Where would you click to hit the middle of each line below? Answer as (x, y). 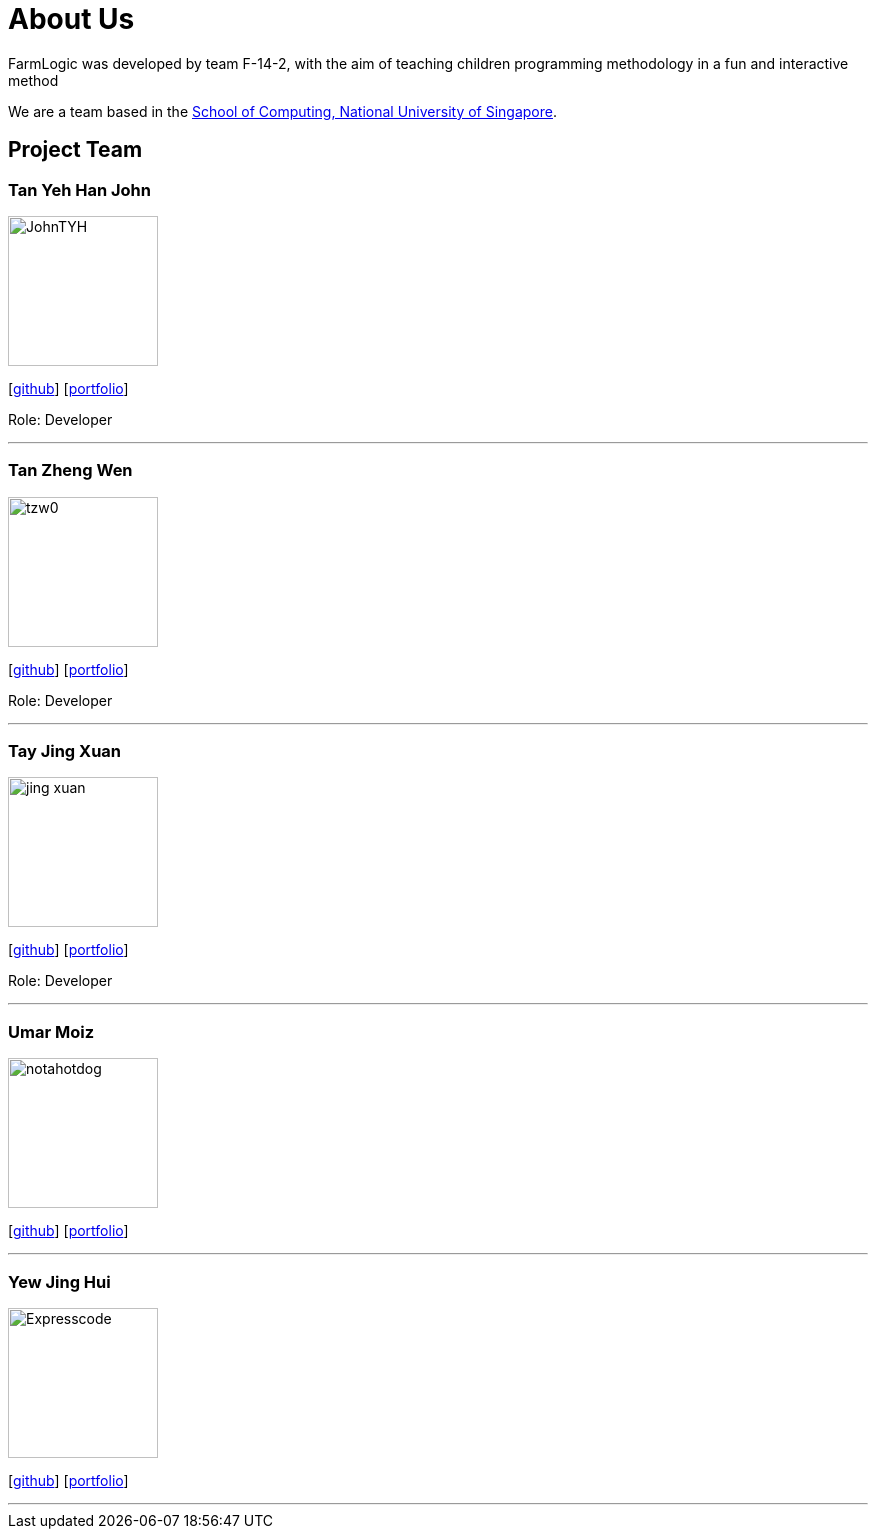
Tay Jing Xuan (64, 751)
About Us (71, 19)
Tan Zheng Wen (70, 470)
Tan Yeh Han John (79, 189)
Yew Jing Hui (59, 1281)
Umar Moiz (51, 1031)
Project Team (75, 150)
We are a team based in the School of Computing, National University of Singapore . (283, 111)
